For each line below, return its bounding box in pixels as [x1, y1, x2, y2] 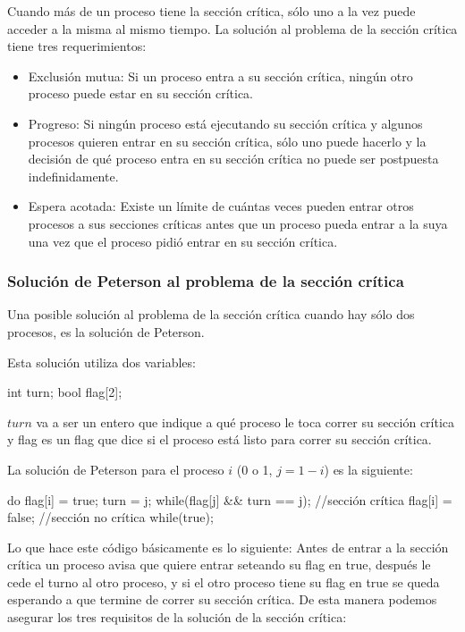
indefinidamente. [28, 166, 119, 185]
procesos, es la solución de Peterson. [7, 322, 205, 341]
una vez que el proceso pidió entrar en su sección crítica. [28, 232, 338, 250]
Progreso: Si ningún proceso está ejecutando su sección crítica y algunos [28, 114, 423, 132]
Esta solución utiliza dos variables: [7, 352, 196, 371]
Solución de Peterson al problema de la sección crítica [7, 270, 404, 292]
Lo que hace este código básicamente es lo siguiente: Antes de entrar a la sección [7, 537, 449, 556]
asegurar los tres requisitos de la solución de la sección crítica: [7, 608, 347, 627]
